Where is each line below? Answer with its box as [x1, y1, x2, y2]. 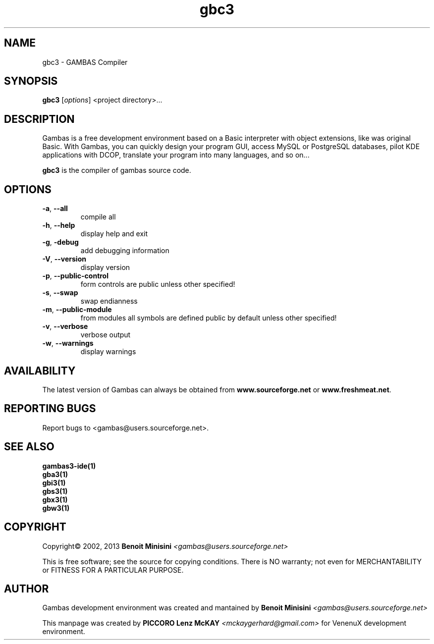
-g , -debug [42, 238, 79, 247]
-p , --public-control [42, 271, 108, 280]
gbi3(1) [42, 478, 66, 487]
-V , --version [42, 255, 86, 264]
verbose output [80, 330, 131, 339]
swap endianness [80, 297, 138, 306]
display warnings [80, 347, 136, 356]
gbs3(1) [42, 486, 68, 495]
